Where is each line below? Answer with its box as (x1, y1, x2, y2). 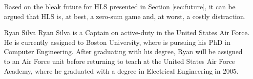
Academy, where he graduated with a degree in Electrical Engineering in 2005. (4, 65, 239, 76)
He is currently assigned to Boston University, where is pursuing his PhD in (4, 37, 231, 47)
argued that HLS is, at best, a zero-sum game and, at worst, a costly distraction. (4, 11, 246, 21)
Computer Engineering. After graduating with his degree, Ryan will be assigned (4, 46, 243, 57)
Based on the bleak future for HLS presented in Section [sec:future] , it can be (4, 1, 235, 11)
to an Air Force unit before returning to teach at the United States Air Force (4, 56, 235, 66)
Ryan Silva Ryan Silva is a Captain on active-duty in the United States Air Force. (4, 27, 250, 38)
